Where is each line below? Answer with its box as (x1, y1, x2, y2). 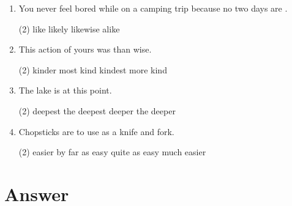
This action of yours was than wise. (18, 43, 152, 56)
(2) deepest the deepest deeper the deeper (18, 104, 176, 117)
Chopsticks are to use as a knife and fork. (18, 125, 174, 138)
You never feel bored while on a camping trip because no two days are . (18, 2, 288, 14)
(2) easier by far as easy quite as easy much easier (18, 145, 206, 158)
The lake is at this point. (18, 84, 112, 97)
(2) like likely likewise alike (18, 22, 120, 35)
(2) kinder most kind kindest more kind (18, 63, 167, 76)
